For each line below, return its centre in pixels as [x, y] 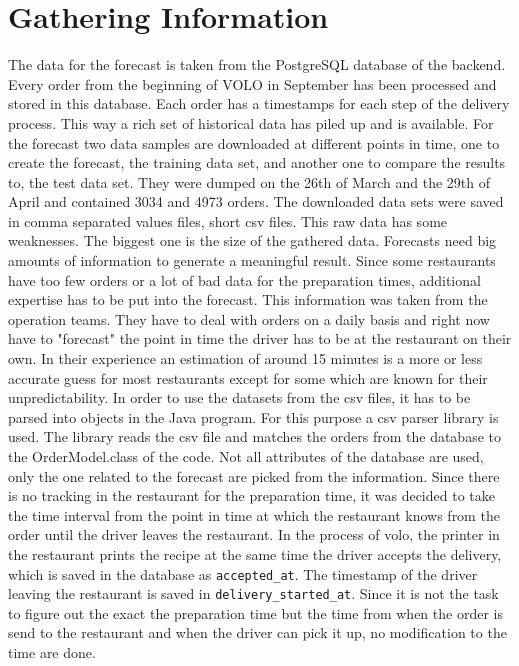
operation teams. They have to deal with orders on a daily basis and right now [249, 318]
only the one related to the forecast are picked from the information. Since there [254, 475]
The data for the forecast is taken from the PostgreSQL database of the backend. [257, 64]
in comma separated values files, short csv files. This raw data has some [228, 220]
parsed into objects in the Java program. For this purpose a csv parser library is [253, 416]
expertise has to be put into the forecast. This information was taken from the [248, 299]
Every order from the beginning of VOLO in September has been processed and [252, 83]
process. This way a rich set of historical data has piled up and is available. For [251, 122]
